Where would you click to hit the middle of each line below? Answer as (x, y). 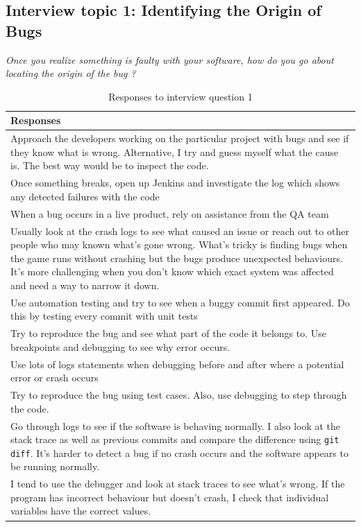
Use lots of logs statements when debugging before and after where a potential (177, 364)
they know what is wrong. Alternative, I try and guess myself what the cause (175, 152)
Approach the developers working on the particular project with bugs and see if (180, 138)
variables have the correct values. (81, 511)
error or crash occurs (54, 378)
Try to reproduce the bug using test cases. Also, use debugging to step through (179, 395)
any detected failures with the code (85, 196)
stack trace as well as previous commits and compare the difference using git (175, 439)
